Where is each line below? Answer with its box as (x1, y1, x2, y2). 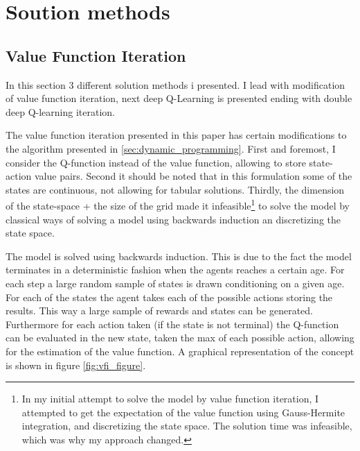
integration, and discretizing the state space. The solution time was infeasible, (21, 418, 352, 433)
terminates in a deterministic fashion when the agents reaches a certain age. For (6, 262, 345, 277)
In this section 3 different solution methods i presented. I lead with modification (6, 77, 345, 92)
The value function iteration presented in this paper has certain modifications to (6, 128, 347, 142)
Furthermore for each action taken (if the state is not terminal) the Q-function (6, 316, 339, 331)
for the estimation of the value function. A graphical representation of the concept (6, 343, 354, 358)
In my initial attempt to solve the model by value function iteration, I (21, 391, 319, 406)
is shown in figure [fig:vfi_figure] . (6, 357, 146, 372)
